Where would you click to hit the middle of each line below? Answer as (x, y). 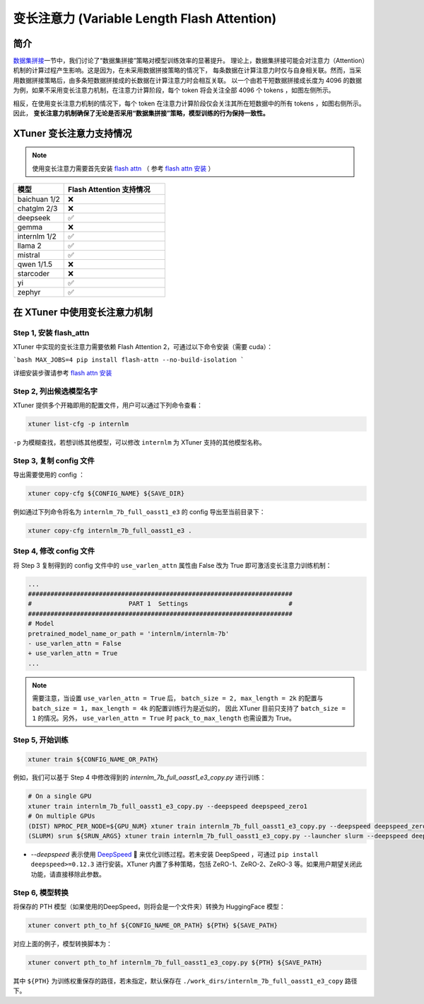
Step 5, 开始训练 (41, 740)
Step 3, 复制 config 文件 (54, 460)
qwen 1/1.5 (35, 264)
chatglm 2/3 (37, 209)
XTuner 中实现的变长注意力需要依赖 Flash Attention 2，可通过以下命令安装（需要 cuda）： (143, 346)
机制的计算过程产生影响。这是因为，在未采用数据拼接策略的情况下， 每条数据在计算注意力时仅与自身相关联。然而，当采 (187, 70)
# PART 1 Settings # (160, 604)
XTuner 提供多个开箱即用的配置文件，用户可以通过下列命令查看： (108, 405)
